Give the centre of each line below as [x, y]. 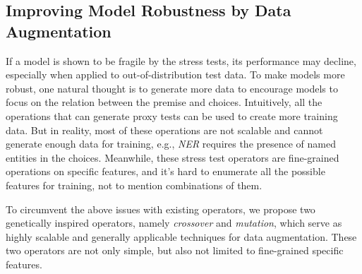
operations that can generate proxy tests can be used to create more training [172, 115]
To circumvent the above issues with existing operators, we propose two [161, 209]
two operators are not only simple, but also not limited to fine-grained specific [175, 250]
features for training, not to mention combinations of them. [134, 185]
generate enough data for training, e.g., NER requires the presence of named [171, 144]
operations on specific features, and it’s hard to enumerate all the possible [165, 171]
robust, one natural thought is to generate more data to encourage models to [172, 88]
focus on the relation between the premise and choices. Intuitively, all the [164, 102]
